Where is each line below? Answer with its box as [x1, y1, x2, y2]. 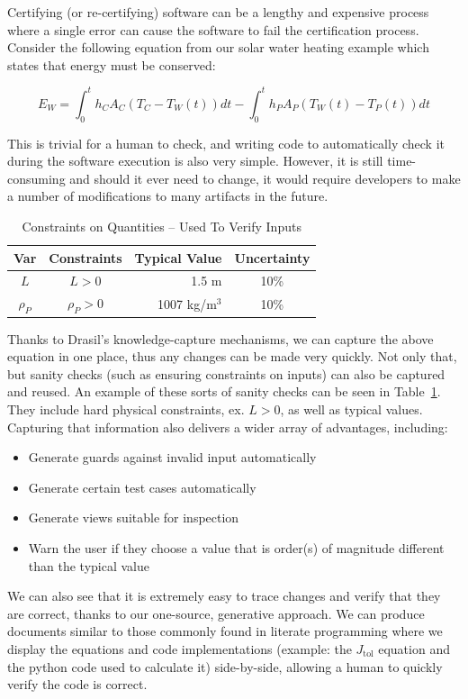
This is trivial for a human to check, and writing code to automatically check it [7, 133, 445, 152]
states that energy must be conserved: [7, 55, 216, 74]
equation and [378, 639, 450, 658]
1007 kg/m [157, 294, 217, 313]
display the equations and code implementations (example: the [7, 639, 352, 658]
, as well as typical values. [280, 400, 423, 418]
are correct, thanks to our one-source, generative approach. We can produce [7, 604, 425, 622]
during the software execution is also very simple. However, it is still [7, 151, 383, 170]
